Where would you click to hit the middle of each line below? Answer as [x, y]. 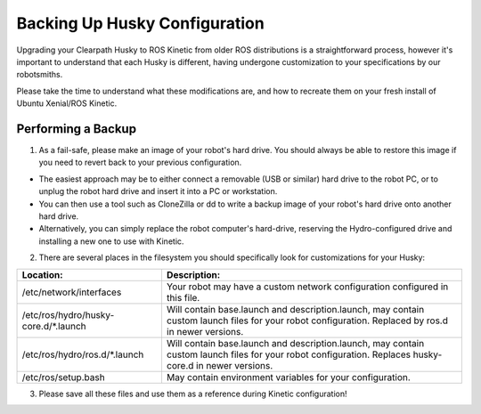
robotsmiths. [40, 75]
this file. [183, 297]
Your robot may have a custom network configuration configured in [307, 287]
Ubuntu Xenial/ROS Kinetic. [67, 103]
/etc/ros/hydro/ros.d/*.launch [83, 354]
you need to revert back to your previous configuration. [140, 162]
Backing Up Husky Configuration [140, 23]
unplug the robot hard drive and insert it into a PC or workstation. [158, 191]
